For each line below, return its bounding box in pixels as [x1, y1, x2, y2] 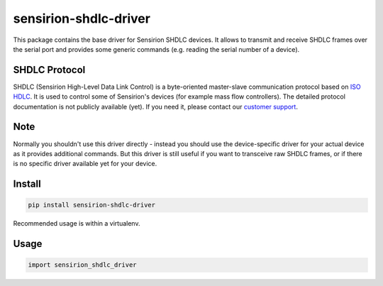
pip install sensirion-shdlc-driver [28, 201, 156, 209]
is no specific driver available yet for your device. [13, 160, 157, 168]
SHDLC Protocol [13, 64, 86, 76]
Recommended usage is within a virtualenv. [13, 219, 140, 228]
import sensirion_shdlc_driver [28, 261, 138, 269]
